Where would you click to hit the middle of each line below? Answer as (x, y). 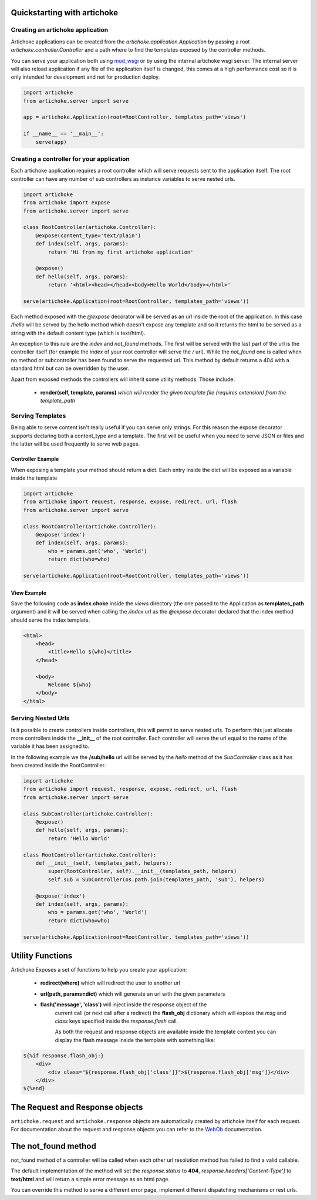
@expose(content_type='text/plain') (88, 235)
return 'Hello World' (79, 838)
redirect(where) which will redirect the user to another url (110, 983)
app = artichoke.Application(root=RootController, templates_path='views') (135, 117)
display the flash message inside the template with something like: (135, 1040)
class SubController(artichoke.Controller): (88, 814)
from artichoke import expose (67, 203)
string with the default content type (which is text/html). (78, 333)
